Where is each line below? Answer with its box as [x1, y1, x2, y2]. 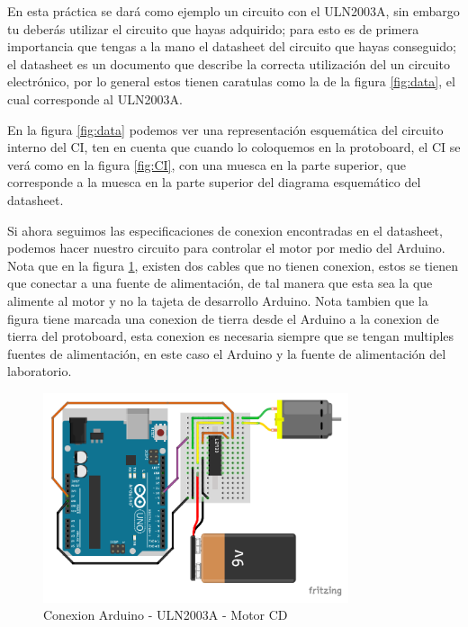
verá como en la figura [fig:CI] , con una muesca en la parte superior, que [7, 155, 406, 174]
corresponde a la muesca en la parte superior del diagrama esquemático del [7, 173, 421, 192]
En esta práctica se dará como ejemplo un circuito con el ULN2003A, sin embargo [7, 2, 460, 20]
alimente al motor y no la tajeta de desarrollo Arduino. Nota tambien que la [7, 291, 428, 309]
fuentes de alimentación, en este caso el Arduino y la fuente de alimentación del [7, 344, 446, 363]
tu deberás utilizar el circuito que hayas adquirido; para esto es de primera [7, 19, 419, 38]
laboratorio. [7, 362, 72, 381]
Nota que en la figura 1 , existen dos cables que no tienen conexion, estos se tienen [7, 255, 458, 274]
